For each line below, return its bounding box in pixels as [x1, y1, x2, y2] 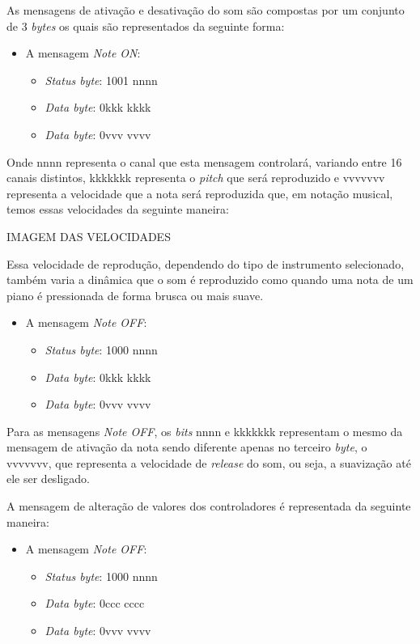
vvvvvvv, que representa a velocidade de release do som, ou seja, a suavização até [6, 454, 411, 471]
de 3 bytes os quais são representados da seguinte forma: [6, 17, 285, 34]
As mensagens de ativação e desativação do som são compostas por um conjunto [6, 2, 405, 18]
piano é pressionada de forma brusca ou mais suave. [6, 286, 264, 303]
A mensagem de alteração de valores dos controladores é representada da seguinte [6, 498, 411, 515]
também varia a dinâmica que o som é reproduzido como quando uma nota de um [6, 271, 414, 288]
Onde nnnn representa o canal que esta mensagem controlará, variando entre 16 [6, 153, 402, 170]
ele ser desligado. [6, 470, 90, 487]
